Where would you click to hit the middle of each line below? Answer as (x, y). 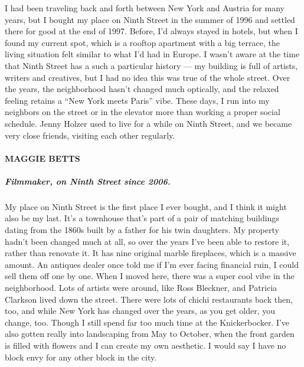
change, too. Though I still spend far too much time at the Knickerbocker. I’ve (147, 322)
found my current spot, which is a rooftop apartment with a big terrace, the (142, 42)
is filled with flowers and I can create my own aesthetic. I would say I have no (146, 345)
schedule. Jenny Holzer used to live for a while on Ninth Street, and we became (148, 123)
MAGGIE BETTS (43, 158)
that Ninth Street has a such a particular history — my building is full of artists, (151, 65)
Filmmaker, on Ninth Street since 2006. (88, 181)
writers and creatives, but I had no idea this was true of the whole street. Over (148, 77)
